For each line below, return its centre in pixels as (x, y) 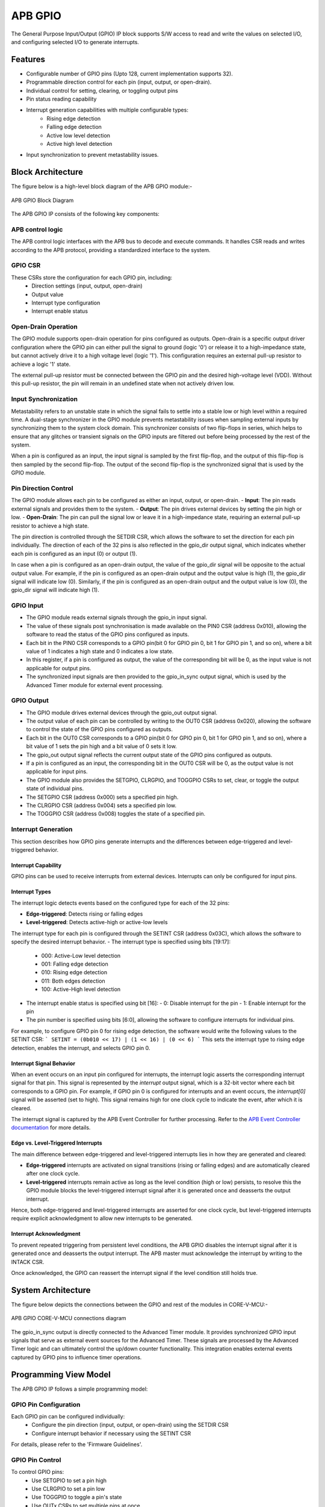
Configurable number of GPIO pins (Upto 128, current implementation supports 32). (129, 74)
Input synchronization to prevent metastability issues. (92, 155)
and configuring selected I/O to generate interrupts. (75, 42)
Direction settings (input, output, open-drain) (87, 286)
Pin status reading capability (61, 99)
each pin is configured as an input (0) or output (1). (74, 553)
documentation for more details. (51, 1128)
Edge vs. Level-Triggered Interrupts (57, 1143)
